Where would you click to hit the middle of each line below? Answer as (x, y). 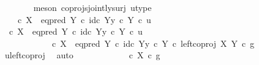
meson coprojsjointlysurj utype (92, 7)
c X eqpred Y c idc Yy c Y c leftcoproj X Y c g (153, 43)
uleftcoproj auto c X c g (82, 55)
